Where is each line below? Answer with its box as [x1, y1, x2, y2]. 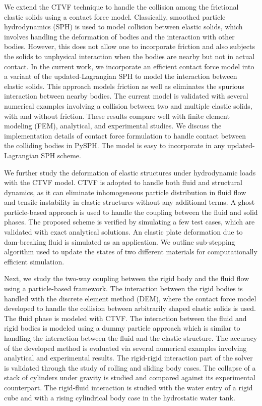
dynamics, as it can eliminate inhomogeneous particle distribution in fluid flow [4, 187, 246, 197]
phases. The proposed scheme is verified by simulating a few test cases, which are [4, 216, 255, 227]
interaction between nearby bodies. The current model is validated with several [4, 91, 248, 101]
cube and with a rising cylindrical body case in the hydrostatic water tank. [4, 392, 235, 402]
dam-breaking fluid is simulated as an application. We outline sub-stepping [4, 236, 235, 247]
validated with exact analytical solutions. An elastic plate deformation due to [4, 227, 243, 237]
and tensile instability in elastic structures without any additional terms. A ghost [4, 197, 255, 207]
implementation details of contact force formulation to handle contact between [4, 130, 246, 141]
